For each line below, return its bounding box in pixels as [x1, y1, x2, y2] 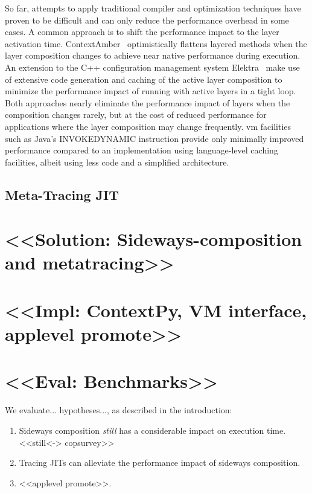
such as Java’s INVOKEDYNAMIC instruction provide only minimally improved [5, 132, 304, 144]
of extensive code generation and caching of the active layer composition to [5, 72, 282, 85]
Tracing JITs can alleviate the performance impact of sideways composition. [19, 456, 301, 469]
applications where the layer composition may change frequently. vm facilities [5, 120, 291, 132]
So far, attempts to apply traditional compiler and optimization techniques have [5, 2, 301, 14]
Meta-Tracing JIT [5, 185, 119, 204]
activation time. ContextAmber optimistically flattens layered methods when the [5, 37, 307, 50]
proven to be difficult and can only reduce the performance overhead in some [5, 13, 289, 26]
